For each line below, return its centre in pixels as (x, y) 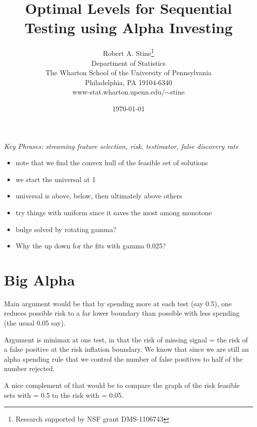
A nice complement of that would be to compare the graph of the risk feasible (122, 385)
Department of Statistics (128, 63)
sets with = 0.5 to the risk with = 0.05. (64, 395)
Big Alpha (40, 279)
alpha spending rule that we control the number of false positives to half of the (124, 358)
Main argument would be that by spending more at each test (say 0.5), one (118, 303)
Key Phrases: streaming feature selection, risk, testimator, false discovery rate (121, 146)
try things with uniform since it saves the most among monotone (114, 212)
